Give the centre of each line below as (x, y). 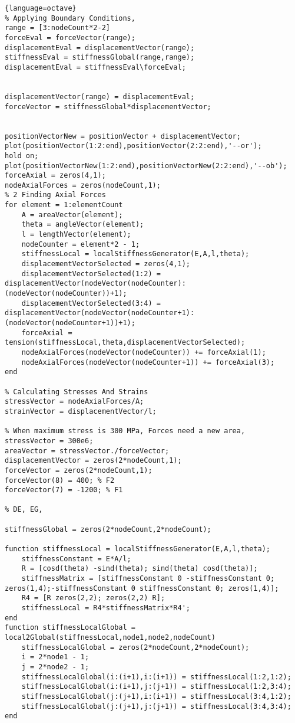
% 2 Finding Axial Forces (55, 195)
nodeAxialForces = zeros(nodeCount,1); (83, 185)
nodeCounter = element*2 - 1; (81, 244)
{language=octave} (41, 8)
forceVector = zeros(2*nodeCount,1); (79, 470)
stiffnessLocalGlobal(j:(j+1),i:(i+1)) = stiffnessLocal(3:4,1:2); (156, 696)
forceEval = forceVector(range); (70, 37)
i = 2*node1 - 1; (55, 657)
